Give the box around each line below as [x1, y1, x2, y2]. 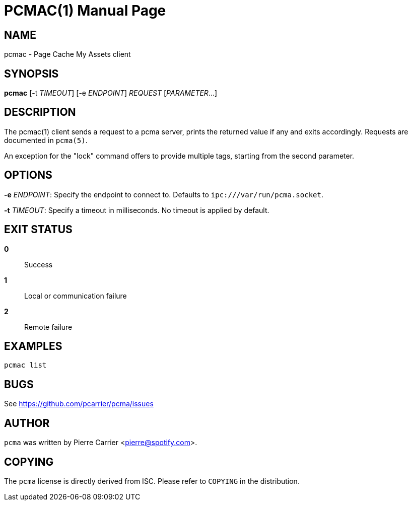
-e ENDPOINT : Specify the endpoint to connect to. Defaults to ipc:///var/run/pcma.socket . [4, 190, 323, 199]
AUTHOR [4, 416, 50, 429]
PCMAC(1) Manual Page [4, 2, 166, 19]
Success [24, 260, 53, 269]
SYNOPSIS [4, 67, 59, 80]
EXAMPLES [4, 339, 62, 352]
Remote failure [24, 322, 73, 331]
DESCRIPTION [4, 106, 76, 119]
